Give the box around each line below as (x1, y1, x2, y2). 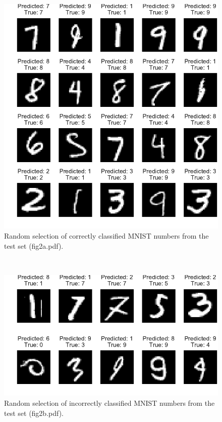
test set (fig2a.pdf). (4, 240, 64, 251)
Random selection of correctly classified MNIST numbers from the (4, 230, 209, 241)
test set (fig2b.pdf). (4, 407, 64, 418)
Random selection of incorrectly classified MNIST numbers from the (4, 397, 215, 408)
